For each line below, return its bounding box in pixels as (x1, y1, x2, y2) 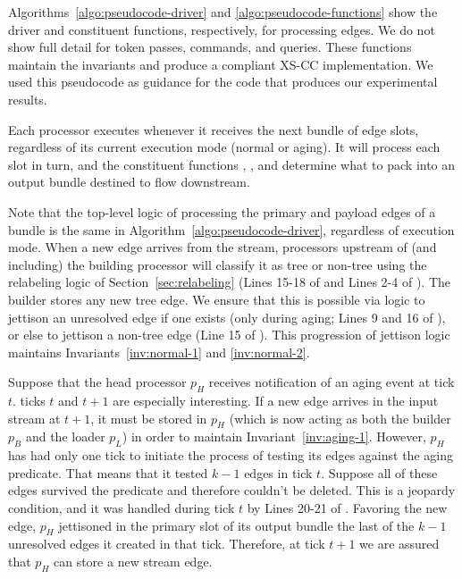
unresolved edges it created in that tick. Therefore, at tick (8, 534, 325, 553)
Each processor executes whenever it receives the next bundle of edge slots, (8, 120, 419, 138)
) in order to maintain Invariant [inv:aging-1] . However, (122, 427, 426, 446)
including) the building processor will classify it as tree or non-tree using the (8, 255, 427, 273)
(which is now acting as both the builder (229, 408, 451, 427)
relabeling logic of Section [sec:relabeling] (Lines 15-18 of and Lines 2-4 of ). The (8, 273, 450, 291)
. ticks (13, 391, 46, 410)
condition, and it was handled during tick (8, 499, 235, 517)
